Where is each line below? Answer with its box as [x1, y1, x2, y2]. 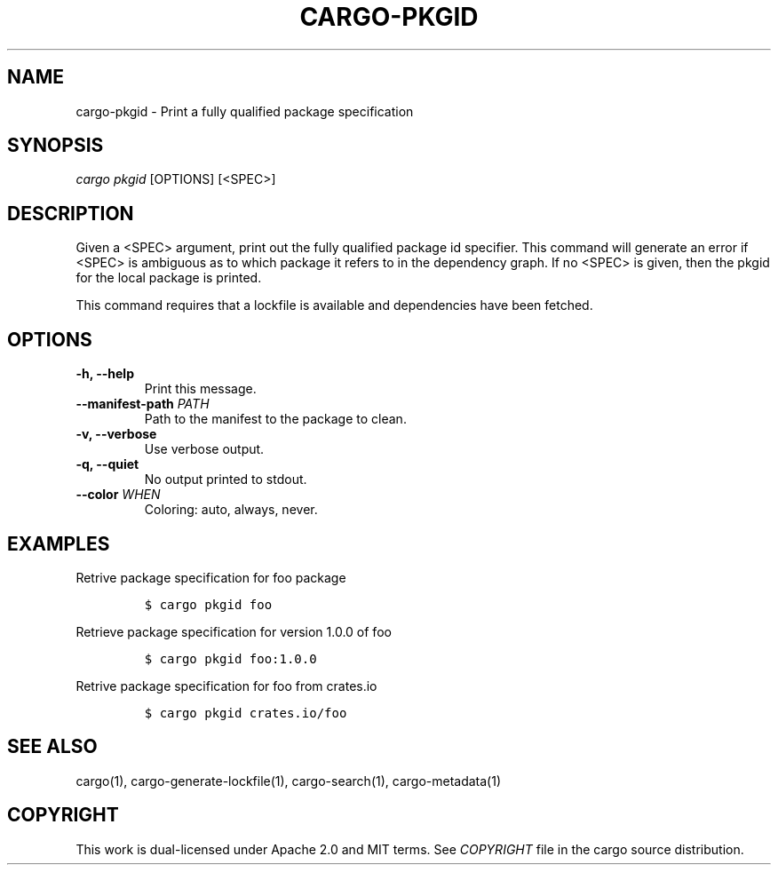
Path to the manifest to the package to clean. [144, 411, 407, 427]
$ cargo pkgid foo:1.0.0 [144, 651, 317, 666]
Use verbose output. [144, 441, 265, 457]
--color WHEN [75, 487, 161, 503]
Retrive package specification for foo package [75, 569, 346, 585]
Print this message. [144, 381, 257, 397]
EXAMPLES [7, 532, 110, 555]
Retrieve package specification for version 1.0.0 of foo [75, 623, 392, 639]
